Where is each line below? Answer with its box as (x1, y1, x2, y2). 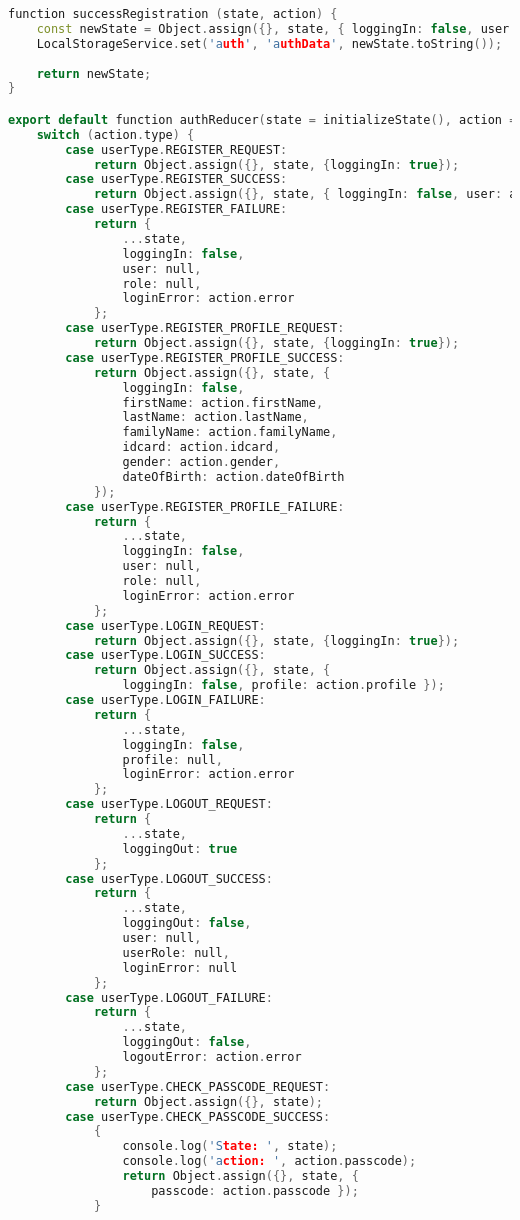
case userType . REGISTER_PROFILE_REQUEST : (65, 321, 345, 336)
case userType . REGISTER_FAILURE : (65, 202, 288, 217)
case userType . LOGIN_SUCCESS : (65, 648, 266, 663)
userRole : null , (122, 945, 230, 960)
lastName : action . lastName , (122, 410, 309, 425)
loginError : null (122, 960, 238, 975)
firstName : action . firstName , (122, 395, 324, 410)
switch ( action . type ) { (36, 127, 195, 142)
